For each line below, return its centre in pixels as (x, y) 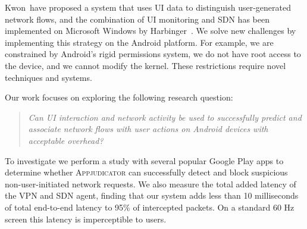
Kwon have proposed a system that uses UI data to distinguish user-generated (148, 7)
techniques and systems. (48, 77)
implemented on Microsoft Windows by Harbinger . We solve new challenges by (151, 31)
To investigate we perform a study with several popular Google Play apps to (144, 160)
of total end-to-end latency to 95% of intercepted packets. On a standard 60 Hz (150, 207)
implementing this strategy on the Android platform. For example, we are (139, 42)
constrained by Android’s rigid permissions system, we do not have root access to (153, 54)
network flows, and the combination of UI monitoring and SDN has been (137, 19)
